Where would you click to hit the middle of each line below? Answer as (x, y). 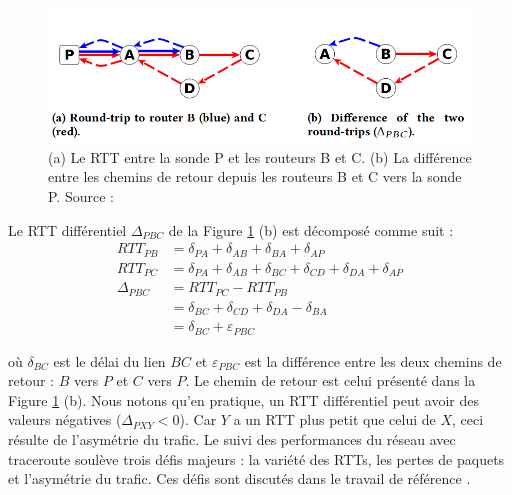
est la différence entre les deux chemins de (373, 360)
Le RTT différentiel (67, 229)
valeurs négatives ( (65, 419)
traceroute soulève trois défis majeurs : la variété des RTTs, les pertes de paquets (256, 458)
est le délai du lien (109, 360)
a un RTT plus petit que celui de (334, 419)
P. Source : (81, 195)
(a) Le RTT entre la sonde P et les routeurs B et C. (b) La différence (260, 156)
